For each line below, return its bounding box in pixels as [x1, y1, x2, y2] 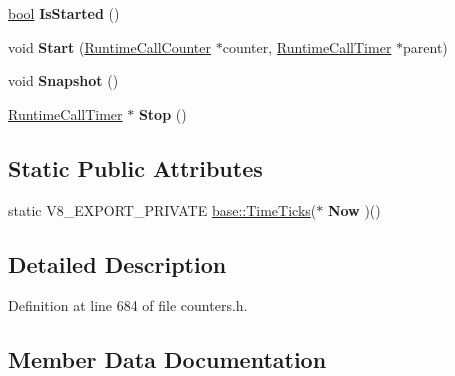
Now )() [327, 199, 381, 220]
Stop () [138, 103, 187, 124]
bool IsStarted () [8, 3, 120, 23]
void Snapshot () [8, 70, 119, 91]
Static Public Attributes [8, 152, 263, 183]
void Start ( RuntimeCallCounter [8, 36, 212, 57]
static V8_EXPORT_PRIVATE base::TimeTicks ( [8, 199, 317, 220]
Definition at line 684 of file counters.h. [8, 295, 248, 316]
